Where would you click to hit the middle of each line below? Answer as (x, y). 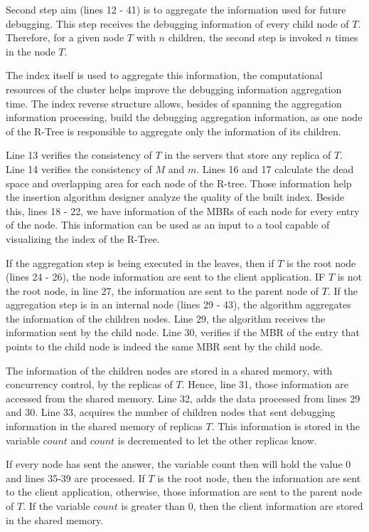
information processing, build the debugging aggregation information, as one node (184, 117)
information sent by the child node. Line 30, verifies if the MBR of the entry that (183, 332)
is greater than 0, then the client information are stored (242, 506)
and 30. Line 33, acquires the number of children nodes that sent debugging (171, 412)
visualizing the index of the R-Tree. (83, 238)
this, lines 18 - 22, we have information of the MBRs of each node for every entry (183, 210)
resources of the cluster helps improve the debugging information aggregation (174, 89)
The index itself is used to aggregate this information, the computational (164, 75)
